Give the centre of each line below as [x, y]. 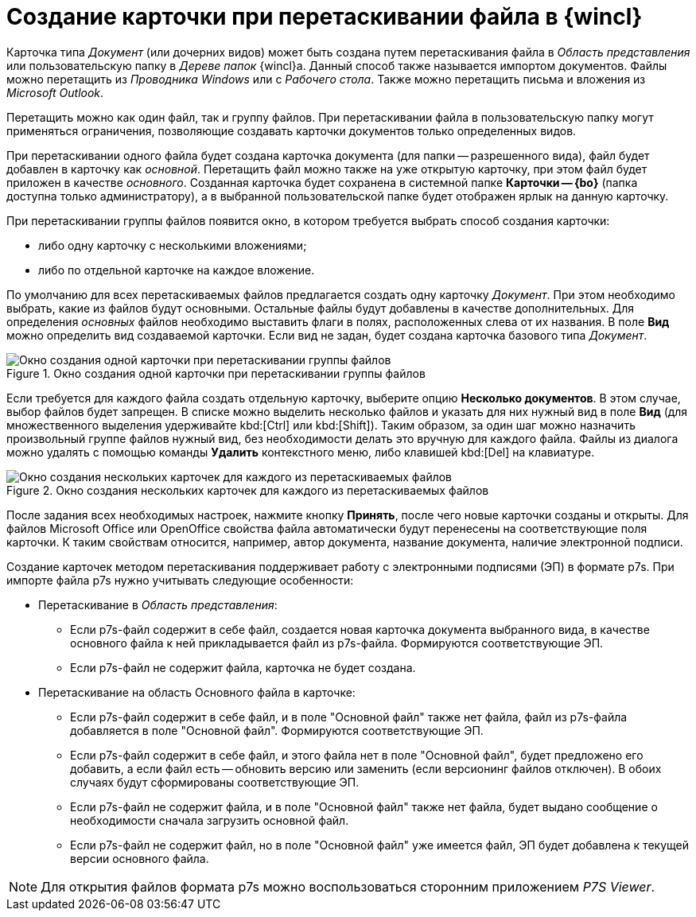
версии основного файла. [140, 858]
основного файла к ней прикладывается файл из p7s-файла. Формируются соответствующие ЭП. [337, 643]
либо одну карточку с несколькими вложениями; [173, 245]
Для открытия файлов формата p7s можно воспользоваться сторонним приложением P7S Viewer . [348, 886]
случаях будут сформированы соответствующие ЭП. [215, 782]
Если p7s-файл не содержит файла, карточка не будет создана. [243, 667]
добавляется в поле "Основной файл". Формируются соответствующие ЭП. [277, 730]
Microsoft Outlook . [55, 92]
